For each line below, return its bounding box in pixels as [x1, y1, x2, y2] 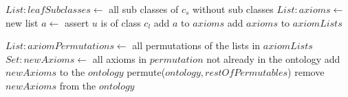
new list [6, 15, 39, 29]
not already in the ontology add [206, 51, 340, 66]
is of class [100, 15, 141, 29]
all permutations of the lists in [132, 38, 261, 53]
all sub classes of [109, 2, 179, 16]
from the [59, 78, 96, 92]
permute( [127, 65, 166, 79]
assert [64, 15, 89, 29]
